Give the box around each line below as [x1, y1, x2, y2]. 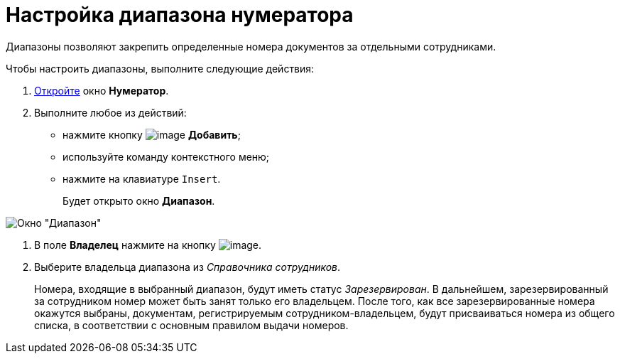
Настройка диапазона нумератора [6, 3, 354, 27]
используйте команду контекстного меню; [62, 150, 270, 163]
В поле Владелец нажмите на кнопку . [34, 238, 262, 251]
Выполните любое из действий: [34, 106, 187, 119]
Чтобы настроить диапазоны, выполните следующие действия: [6, 62, 315, 75]
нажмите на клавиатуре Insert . [62, 172, 221, 185]
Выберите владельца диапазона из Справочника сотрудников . [34, 260, 341, 273]
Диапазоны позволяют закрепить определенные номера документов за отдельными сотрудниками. [6, 40, 496, 53]
